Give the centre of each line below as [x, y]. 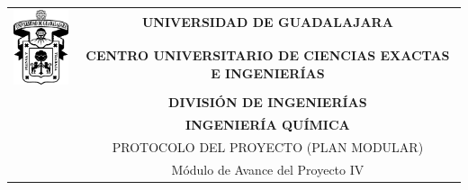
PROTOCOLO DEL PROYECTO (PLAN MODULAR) [268, 146]
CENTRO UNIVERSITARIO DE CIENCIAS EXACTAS [268, 54]
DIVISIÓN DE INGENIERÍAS [268, 102]
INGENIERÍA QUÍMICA [268, 124]
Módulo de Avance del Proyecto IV [268, 169]
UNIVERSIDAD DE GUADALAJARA [267, 22]
